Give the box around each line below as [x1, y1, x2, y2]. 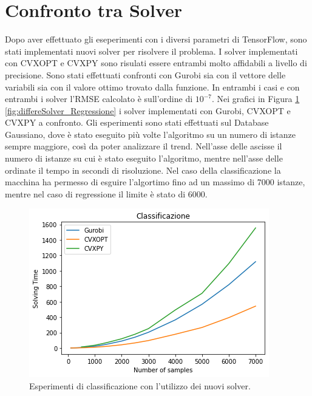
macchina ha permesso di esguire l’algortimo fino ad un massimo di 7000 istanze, [5, 176, 305, 188]
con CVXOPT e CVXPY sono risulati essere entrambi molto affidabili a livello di [5, 56, 307, 69]
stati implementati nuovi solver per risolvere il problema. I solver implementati [5, 44, 298, 57]
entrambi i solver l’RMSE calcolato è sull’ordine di [5, 92, 193, 105]
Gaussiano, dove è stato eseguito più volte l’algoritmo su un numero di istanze [5, 128, 296, 140]
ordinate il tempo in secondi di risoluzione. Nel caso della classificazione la [5, 163, 281, 176]
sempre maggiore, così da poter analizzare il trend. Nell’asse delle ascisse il [5, 140, 282, 152]
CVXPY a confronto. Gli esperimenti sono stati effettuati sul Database [5, 116, 269, 129]
